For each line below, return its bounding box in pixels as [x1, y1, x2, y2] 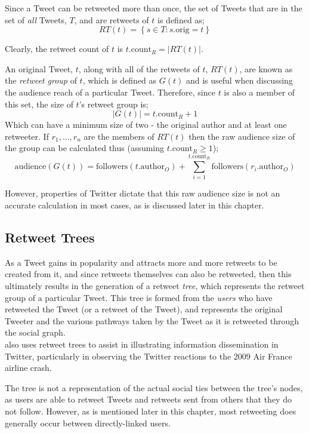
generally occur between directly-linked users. [5, 416, 171, 429]
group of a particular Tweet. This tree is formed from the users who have [5, 291, 273, 303]
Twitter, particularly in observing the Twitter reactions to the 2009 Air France [5, 349, 292, 362]
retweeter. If [5, 130, 49, 142]
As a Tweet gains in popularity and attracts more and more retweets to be [5, 256, 277, 268]
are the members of [84, 130, 154, 142]
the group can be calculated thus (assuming [5, 142, 165, 154]
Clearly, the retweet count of [5, 42, 109, 55]
